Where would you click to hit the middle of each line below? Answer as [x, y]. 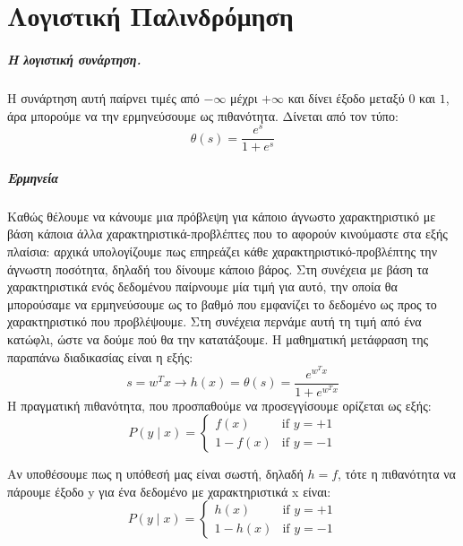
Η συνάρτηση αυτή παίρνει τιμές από [103, 97]
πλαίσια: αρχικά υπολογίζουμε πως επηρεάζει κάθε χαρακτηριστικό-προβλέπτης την [222, 251]
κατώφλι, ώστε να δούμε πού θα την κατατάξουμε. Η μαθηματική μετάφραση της [218, 338]
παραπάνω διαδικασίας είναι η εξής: [100, 356]
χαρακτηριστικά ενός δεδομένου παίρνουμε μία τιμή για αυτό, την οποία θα [202, 286]
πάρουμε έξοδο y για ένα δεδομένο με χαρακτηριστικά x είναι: [169, 491]
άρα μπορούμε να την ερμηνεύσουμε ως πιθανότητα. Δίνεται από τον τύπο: [203, 115]
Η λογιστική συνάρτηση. [74, 59]
